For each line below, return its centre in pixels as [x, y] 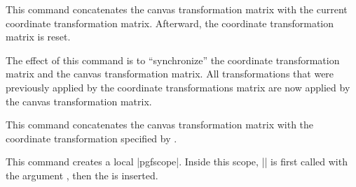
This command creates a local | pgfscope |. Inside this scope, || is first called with [177, 162]
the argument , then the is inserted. [82, 175]
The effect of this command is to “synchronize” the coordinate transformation [173, 60]
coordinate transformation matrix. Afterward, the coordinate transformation [170, 23]
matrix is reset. [38, 37]
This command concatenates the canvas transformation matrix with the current [177, 9]
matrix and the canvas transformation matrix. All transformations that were [170, 74]
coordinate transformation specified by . [91, 138]
